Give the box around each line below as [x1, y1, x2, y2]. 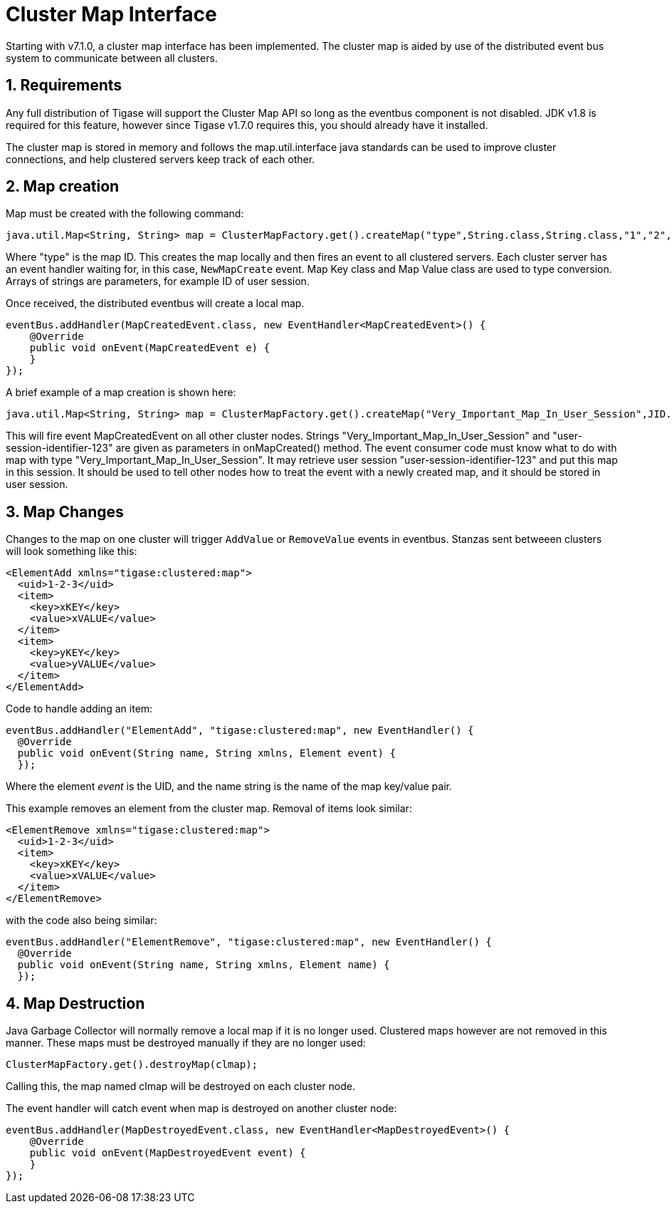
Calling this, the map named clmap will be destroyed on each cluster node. [6, 1080, 355, 1093]
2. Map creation [6, 177, 120, 196]
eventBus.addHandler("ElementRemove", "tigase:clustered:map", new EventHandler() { [6, 936, 492, 948]
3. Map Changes [6, 502, 124, 521]
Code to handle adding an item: [6, 702, 153, 715]
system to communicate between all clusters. [6, 51, 218, 64]
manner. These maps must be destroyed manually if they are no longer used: [6, 1037, 366, 1049]
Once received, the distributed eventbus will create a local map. [6, 297, 305, 310]
